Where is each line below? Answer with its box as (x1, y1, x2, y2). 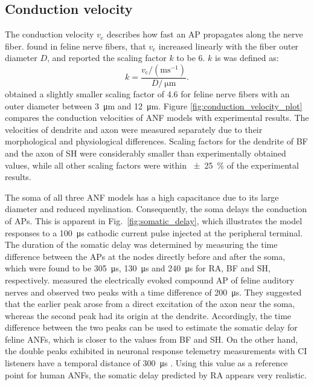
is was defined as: (215, 51, 279, 64)
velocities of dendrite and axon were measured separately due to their (5, 123, 263, 135)
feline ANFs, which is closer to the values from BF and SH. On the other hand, (5, 332, 298, 345)
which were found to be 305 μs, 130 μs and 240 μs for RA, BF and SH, (5, 262, 271, 274)
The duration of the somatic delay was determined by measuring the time (5, 238, 278, 251)
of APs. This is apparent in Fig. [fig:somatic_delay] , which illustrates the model (5, 214, 303, 227)
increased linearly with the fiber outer (158, 39, 299, 52)
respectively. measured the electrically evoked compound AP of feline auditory (5, 273, 295, 286)
